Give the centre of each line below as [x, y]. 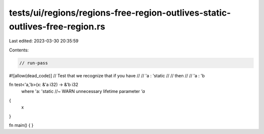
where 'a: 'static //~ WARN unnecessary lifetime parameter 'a [83, 91]
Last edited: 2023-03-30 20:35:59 [44, 41]
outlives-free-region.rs [57, 26]
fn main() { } [21, 125]
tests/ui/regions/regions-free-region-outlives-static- [120, 13]
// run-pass [34, 63]
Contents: [19, 50]
